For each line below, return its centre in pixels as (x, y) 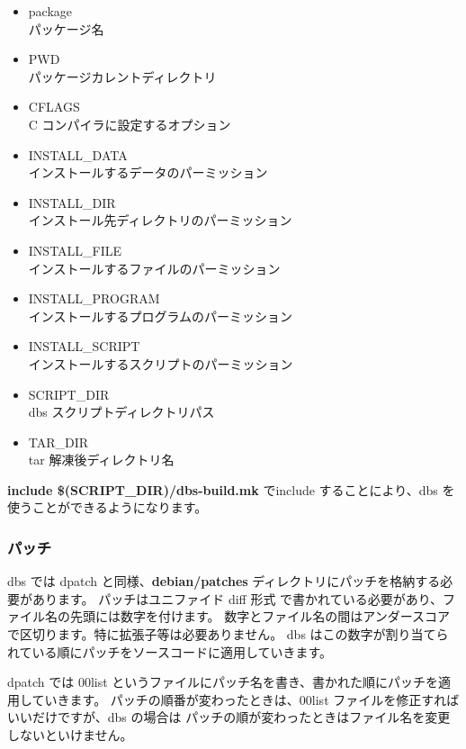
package (50, 11)
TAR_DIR (58, 442)
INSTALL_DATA (78, 154)
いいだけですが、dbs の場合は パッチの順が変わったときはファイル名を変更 (229, 717)
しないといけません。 (70, 735)
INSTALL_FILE (75, 250)
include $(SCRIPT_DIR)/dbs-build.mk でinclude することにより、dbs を (231, 489)
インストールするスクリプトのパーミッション (161, 363)
